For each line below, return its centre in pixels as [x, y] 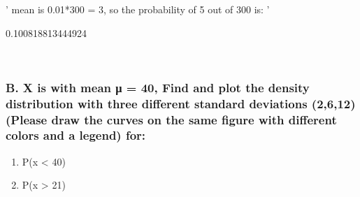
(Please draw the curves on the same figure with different [171, 119]
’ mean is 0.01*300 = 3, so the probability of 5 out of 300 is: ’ [138, 9]
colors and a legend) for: [76, 135]
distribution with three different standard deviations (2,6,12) [181, 103]
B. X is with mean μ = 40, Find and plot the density [158, 87]
